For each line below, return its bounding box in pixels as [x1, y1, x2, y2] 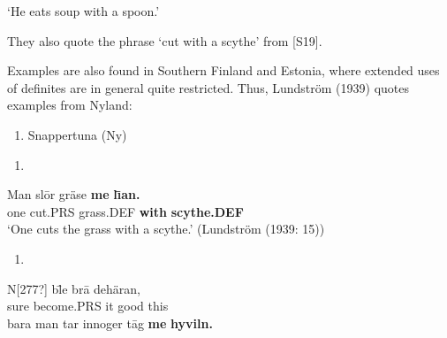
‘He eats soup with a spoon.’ [7, 2, 160, 19]
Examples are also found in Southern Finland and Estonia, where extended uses [7, 61, 440, 80]
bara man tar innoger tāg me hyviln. [7, 313, 213, 332]
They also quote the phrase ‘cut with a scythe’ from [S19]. [7, 31, 322, 50]
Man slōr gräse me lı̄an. [7, 185, 140, 204]
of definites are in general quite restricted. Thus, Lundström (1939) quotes [7, 78, 409, 96]
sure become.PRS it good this [7, 296, 169, 315]
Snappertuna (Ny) [27, 125, 127, 143]
